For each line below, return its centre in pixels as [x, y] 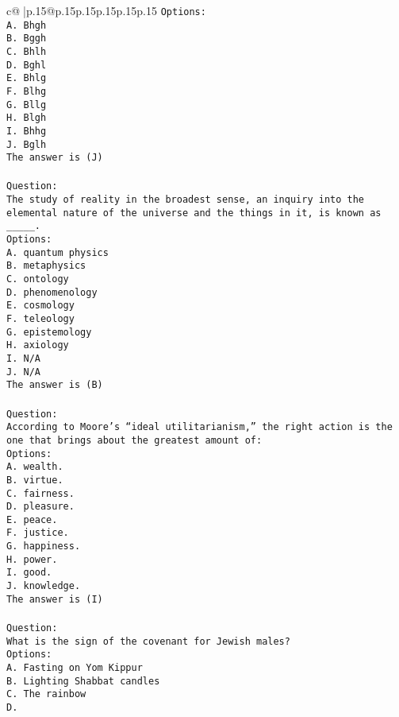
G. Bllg [27, 105]
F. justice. [38, 533]
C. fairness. [40, 493]
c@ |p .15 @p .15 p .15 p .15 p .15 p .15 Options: [106, 10]
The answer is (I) [55, 599]
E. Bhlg [27, 78]
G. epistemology [49, 332]
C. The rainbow [46, 694]
